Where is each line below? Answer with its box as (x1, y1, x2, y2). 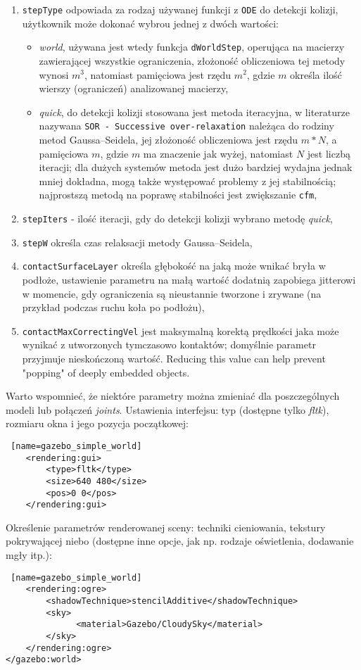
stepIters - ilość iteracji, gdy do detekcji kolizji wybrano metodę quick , (22, 210, 333, 225)
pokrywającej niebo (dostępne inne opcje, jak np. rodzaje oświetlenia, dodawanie (6, 533, 354, 548)
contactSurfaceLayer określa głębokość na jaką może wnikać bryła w (22, 258, 326, 273)
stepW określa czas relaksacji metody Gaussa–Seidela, (22, 234, 253, 249)
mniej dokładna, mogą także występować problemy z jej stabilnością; (39, 173, 336, 188)
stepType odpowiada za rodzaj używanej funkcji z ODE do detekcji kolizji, (22, 2, 338, 16)
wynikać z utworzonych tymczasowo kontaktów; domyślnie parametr (22, 337, 316, 352)
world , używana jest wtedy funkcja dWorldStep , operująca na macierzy (39, 39, 345, 54)
